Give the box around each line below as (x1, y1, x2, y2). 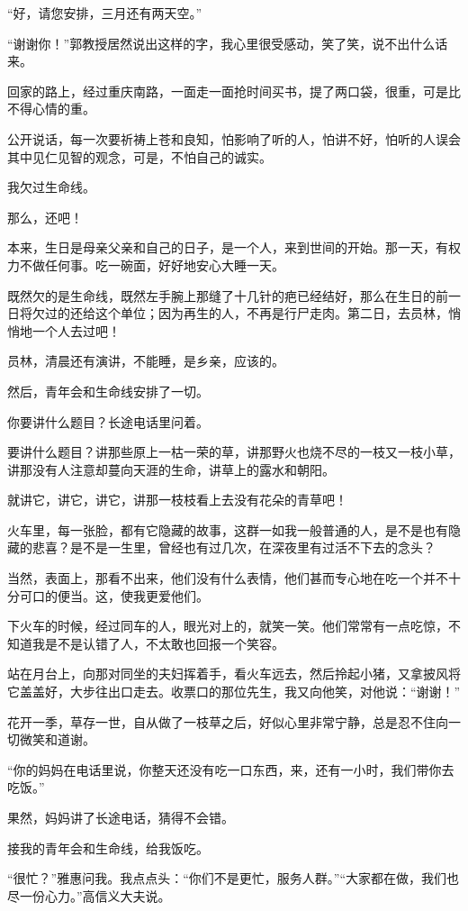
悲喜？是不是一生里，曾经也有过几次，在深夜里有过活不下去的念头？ (31, 538, 436, 557)
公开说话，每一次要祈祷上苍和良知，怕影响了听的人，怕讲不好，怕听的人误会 (7, 129, 461, 148)
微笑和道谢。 (19, 730, 95, 749)
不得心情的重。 (7, 99, 95, 118)
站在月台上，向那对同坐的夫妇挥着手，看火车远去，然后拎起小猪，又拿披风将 (7, 664, 461, 683)
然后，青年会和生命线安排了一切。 (7, 381, 209, 400)
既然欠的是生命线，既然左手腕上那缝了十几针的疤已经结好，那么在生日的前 (7, 286, 448, 305)
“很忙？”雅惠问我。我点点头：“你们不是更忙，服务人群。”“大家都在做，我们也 (7, 869, 460, 888)
